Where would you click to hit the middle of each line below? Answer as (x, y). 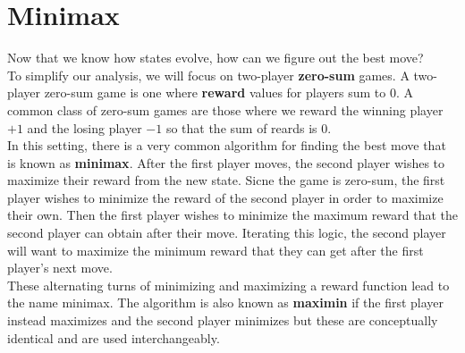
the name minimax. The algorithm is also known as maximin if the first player (226, 303)
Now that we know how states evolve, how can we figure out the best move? (216, 58)
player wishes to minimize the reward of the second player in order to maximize (225, 197)
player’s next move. (60, 268)
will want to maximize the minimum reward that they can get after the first (216, 250)
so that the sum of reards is (241, 127)
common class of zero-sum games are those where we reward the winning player (225, 109)
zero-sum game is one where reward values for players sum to (215, 92)
